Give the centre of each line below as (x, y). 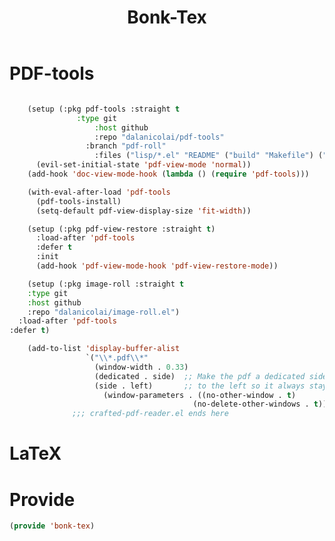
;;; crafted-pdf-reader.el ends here (150, 414)
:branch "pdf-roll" (126, 146)
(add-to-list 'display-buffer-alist (104, 349)
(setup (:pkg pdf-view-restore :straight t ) (121, 229)
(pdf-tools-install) (78, 201)
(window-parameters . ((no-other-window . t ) (200, 395)
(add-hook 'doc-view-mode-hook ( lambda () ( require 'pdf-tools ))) (168, 174)
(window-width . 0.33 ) (141, 367)
